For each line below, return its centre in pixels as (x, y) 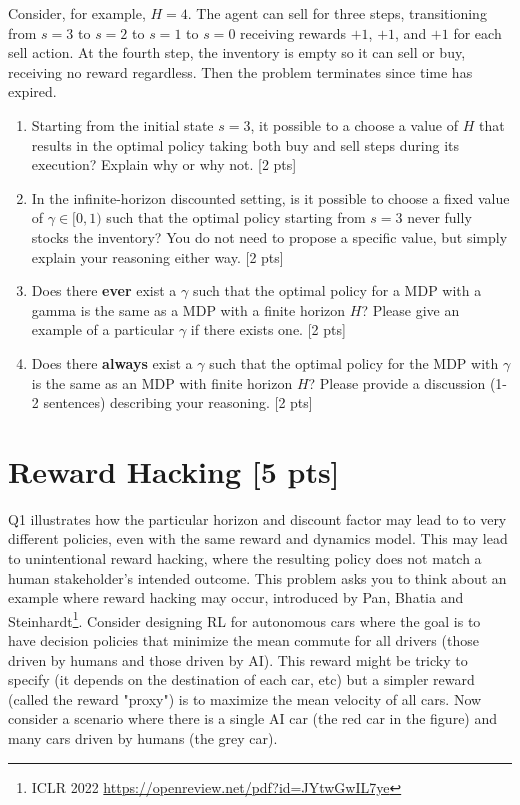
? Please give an (410, 309)
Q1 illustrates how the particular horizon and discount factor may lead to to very (257, 518)
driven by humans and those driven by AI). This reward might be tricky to (238, 659)
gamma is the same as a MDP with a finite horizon (188, 309)
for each (477, 32)
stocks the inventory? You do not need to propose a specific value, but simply (269, 236)
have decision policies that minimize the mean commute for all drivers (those (243, 640)
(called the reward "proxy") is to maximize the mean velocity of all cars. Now (245, 698)
